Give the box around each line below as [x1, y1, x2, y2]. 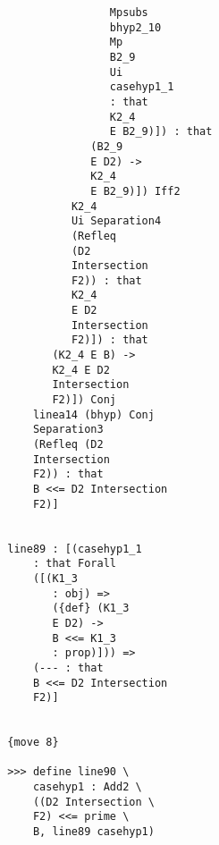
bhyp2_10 [109, 21, 162, 34]
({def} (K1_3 [52, 602, 130, 615]
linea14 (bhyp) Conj [32, 408, 155, 421]
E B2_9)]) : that [109, 125, 213, 139]
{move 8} [7, 736, 59, 749]
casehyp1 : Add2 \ [32, 781, 142, 794]
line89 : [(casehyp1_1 [7, 542, 142, 555]
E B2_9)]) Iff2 [90, 184, 181, 198]
